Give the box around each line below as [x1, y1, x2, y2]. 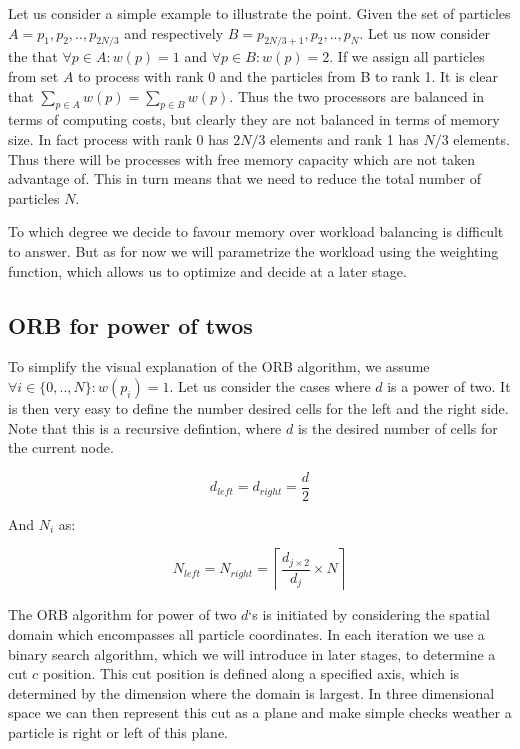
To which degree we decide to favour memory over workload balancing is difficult [8, 221, 504, 242]
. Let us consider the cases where [169, 375, 371, 396]
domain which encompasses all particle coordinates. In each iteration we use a [8, 623, 485, 644]
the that [8, 46, 58, 67]
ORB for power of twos [8, 309, 253, 340]
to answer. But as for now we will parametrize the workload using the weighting [8, 240, 499, 261]
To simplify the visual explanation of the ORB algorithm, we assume [8, 356, 430, 377]
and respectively [124, 22, 224, 43]
